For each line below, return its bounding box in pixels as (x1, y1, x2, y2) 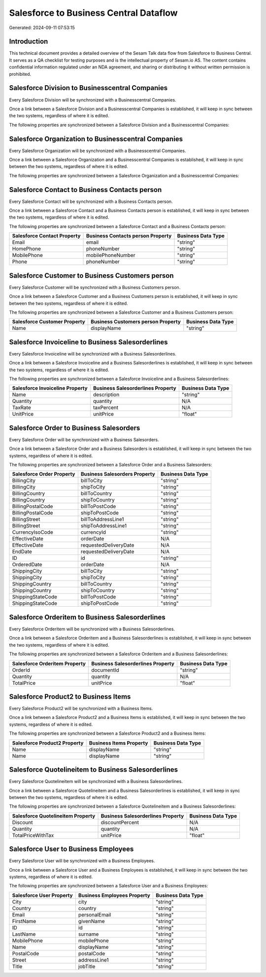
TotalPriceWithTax (12, 832, 54, 839)
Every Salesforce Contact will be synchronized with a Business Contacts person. (9, 198, 173, 204)
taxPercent (93, 404, 119, 411)
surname (78, 931, 99, 938)
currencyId (80, 529, 106, 536)
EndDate (12, 548, 32, 555)
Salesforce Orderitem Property (12, 660, 86, 667)
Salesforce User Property (12, 892, 73, 899)
